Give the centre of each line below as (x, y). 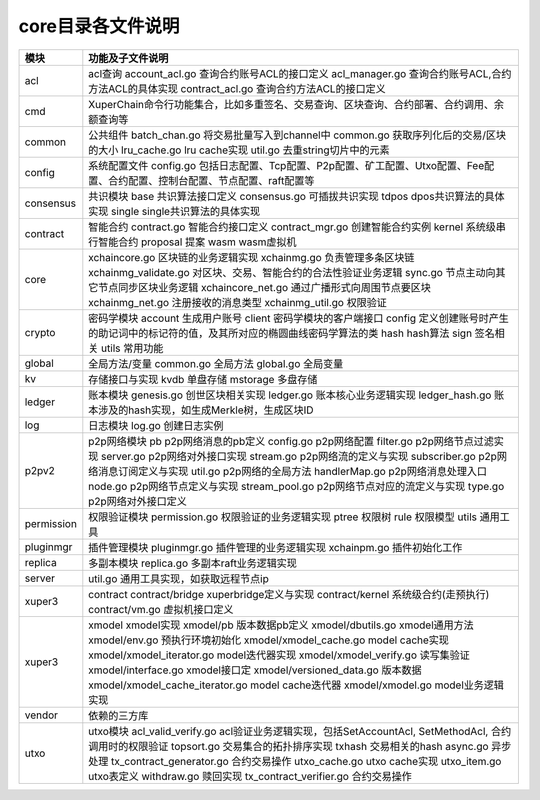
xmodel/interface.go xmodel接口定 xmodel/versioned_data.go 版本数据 (255, 670)
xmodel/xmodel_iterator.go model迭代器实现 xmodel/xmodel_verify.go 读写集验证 (279, 655)
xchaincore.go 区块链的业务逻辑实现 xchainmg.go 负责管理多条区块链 (251, 257)
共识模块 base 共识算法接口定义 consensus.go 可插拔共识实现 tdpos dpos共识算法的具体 (296, 196)
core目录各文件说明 (99, 26)
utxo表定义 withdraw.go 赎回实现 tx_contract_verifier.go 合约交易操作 (250, 776)
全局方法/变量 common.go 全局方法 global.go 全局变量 (216, 363)
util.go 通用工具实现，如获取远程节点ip (178, 578)
